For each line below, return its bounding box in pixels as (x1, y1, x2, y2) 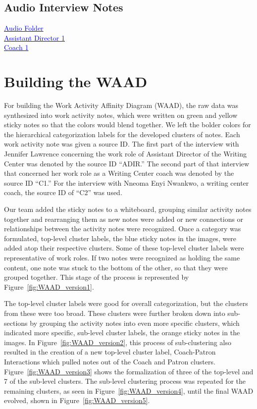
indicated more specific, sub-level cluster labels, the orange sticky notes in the (4, 327, 240, 338)
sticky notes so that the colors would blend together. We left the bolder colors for (4, 119, 251, 130)
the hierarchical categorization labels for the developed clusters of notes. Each (4, 129, 240, 139)
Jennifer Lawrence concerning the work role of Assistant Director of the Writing (4, 149, 247, 159)
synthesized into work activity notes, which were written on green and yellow (4, 109, 238, 120)
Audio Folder (4, 23, 44, 33)
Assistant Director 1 (4, 32, 65, 43)
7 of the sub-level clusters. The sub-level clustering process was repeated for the (4, 376, 246, 386)
